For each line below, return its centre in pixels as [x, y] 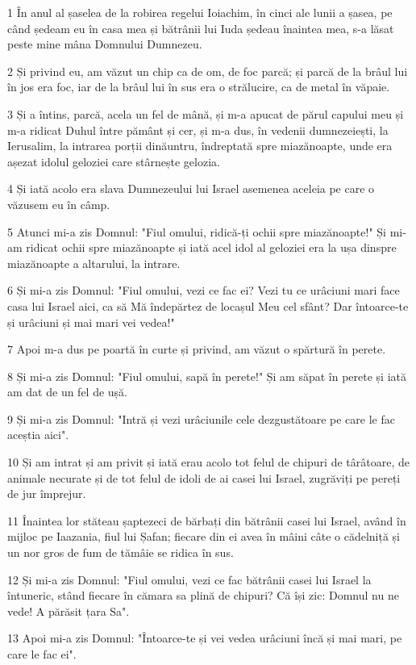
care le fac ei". [42, 654]
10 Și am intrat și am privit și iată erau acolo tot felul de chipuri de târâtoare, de [208, 462]
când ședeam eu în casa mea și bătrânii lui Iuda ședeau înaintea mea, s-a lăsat [201, 28]
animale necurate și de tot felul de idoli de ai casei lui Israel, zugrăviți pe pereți [204, 477]
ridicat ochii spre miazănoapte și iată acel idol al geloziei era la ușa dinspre [211, 247]
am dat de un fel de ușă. [68, 392]
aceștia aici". [38, 435]
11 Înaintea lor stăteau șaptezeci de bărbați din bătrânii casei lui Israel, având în [207, 520]
